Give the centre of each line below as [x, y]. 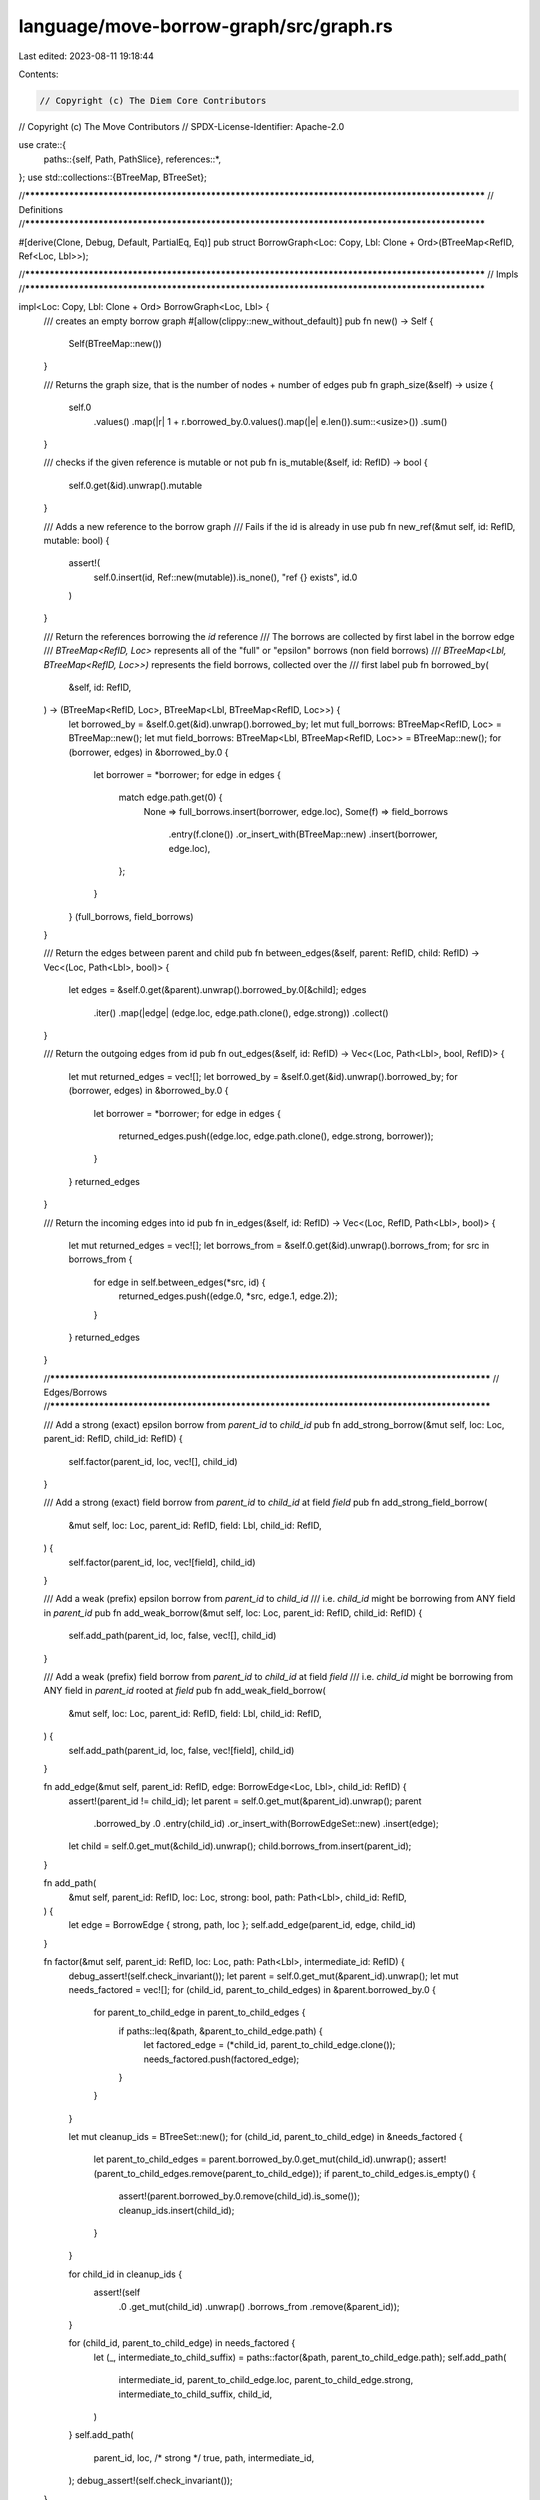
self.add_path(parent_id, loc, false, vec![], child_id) [172, 1636]
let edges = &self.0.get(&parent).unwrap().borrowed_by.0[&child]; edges [217, 990]
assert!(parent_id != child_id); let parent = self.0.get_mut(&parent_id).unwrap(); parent [245, 1801]
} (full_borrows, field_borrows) [131, 916]
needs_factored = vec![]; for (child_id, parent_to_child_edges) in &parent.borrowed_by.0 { [252, 1989]
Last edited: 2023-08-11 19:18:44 [86, 56]
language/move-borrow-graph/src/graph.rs [206, 26]
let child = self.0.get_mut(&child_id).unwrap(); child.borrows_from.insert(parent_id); [240, 1846]
